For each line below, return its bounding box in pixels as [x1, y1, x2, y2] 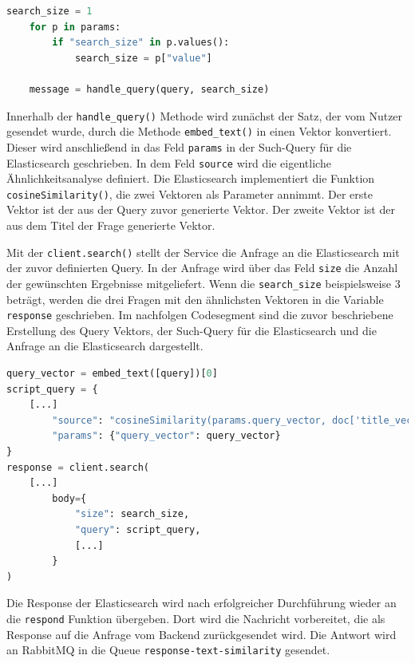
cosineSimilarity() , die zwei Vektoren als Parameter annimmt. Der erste [6, 185, 373, 202]
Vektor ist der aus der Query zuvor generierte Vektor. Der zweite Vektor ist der [6, 201, 395, 218]
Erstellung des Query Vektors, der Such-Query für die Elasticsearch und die [6, 322, 377, 338]
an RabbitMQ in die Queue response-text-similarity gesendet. [6, 641, 330, 658]
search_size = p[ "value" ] [74, 52, 212, 64]
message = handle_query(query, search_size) [29, 83, 270, 95]
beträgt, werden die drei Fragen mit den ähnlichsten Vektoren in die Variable [6, 290, 384, 307]
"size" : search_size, [74, 508, 190, 520]
